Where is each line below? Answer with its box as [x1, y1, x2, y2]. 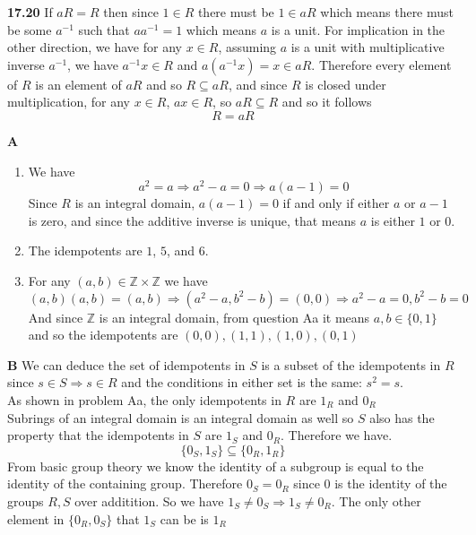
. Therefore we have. [281, 426, 393, 444]
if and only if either [282, 194, 390, 212]
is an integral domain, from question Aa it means [99, 307, 370, 326]
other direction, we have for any [7, 38, 182, 56]
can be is [160, 509, 209, 528]
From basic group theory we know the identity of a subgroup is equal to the [7, 456, 424, 475]
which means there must [320, 3, 454, 21]
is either [370, 211, 415, 229]
